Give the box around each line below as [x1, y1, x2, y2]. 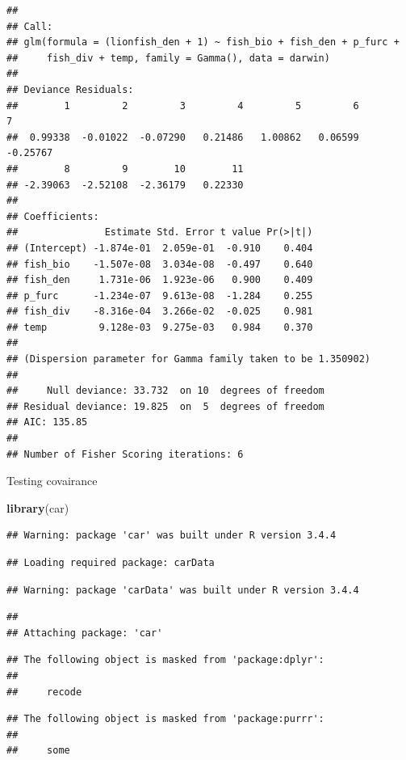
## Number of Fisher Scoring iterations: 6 [6, 448, 244, 460]
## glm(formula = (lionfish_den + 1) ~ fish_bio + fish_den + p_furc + [6, 36, 400, 49]
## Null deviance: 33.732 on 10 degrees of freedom [6, 385, 324, 397]
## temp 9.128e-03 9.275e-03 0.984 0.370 [6, 321, 313, 333]
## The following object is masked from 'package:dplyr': [6, 654, 324, 666]
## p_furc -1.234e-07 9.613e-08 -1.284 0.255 [6, 289, 313, 302]
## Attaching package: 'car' [6, 627, 163, 639]
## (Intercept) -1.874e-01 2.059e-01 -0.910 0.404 [6, 242, 313, 254]
